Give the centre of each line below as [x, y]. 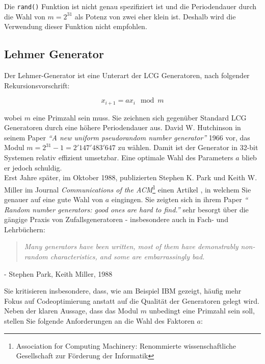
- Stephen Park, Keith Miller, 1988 [58, 273]
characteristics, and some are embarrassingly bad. [127, 257]
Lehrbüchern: [25, 229]
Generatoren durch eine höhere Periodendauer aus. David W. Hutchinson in [123, 127]
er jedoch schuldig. [33, 167]
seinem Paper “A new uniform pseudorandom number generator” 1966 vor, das [127, 137]
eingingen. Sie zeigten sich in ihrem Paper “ [180, 199]
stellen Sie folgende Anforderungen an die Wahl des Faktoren [99, 321]
